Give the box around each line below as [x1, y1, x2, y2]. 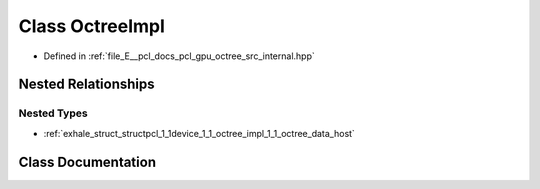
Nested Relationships [18, 76, 155, 93]
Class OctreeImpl [18, 15, 165, 37]
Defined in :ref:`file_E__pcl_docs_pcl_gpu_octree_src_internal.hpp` [43, 50, 315, 62]
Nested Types [18, 106, 89, 120]
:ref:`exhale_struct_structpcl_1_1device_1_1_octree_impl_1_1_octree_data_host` [43, 127, 355, 139]
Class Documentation [18, 153, 157, 170]
